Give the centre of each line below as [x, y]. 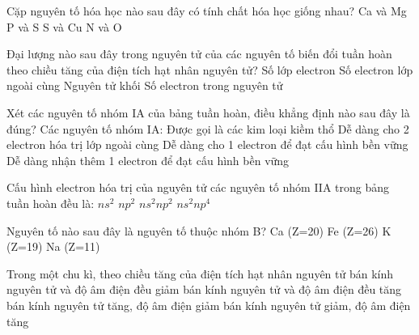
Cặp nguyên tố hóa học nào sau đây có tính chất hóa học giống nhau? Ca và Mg [207, 11]
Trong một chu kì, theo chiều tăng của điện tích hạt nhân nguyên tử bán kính [200, 273]
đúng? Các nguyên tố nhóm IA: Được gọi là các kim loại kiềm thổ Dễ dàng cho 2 [208, 128]
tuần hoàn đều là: [51, 203]
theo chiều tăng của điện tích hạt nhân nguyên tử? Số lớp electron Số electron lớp [210, 69]
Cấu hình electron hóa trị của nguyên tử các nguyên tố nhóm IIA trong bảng [198, 187]
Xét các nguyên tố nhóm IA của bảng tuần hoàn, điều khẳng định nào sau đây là [208, 112]
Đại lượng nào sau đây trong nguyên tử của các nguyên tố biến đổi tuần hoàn [199, 54]
